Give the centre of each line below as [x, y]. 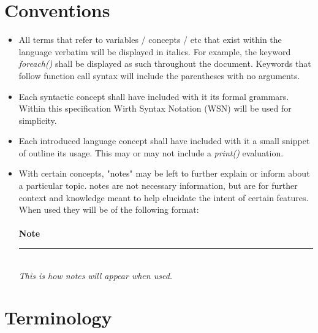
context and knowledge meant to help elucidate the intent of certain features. [164, 197]
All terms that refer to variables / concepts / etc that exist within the [150, 40]
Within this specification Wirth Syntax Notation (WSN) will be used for [155, 108]
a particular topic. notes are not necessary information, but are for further [158, 186]
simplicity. [38, 120]
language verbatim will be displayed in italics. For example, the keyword [155, 51]
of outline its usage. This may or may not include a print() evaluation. [151, 152]
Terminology [58, 317]
